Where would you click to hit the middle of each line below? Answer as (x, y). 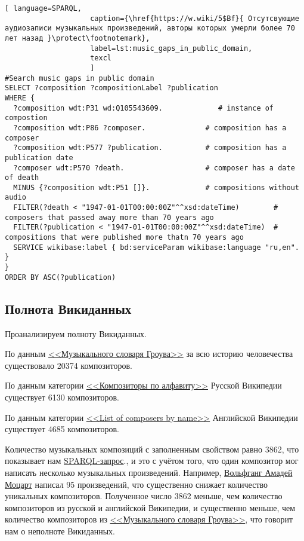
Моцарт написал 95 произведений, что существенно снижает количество (137, 484)
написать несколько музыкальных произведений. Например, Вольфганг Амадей (149, 472)
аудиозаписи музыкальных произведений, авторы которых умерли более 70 (150, 28)
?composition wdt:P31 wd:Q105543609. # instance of (144, 108)
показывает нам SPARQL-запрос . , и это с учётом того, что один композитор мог (152, 461)
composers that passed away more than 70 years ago (109, 217)
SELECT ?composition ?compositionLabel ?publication (111, 88)
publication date (39, 158)
